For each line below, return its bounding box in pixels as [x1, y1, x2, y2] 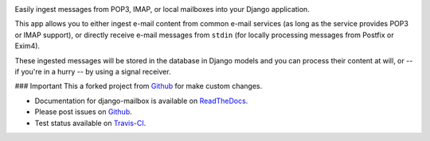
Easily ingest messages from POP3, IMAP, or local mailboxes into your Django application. [14, 5, 310, 13]
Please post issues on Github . [34, 107, 132, 116]
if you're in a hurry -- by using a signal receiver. [14, 67, 171, 76]
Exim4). [14, 41, 40, 51]
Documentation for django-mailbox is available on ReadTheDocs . [34, 96, 248, 105]
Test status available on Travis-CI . [34, 118, 147, 128]
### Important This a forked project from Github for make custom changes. [14, 82, 263, 91]
